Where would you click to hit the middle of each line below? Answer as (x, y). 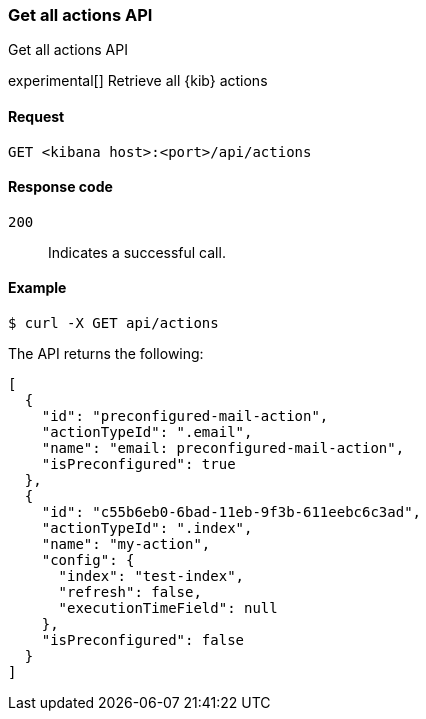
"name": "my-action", (126, 544)
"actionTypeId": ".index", (147, 528)
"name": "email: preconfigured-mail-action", (223, 448)
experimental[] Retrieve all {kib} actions (138, 81)
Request (36, 116)
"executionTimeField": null (168, 608)
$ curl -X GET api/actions (113, 323)
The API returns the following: (106, 354)
